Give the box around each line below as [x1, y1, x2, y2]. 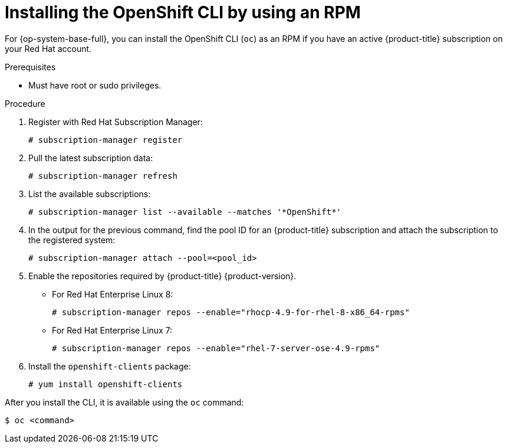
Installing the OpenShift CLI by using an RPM [5, 2, 361, 22]
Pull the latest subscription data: [28, 152, 153, 163]
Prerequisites [5, 61, 56, 72]
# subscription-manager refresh [28, 171, 177, 181]
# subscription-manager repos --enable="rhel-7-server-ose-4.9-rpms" [52, 343, 380, 353]
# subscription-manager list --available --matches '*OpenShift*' [28, 207, 342, 217]
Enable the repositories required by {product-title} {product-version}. [28, 270, 297, 281]
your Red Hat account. [5, 43, 92, 54]
